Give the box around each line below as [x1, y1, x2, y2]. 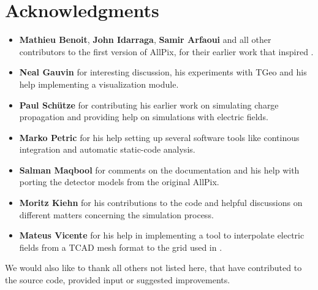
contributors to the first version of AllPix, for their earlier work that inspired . [19, 45, 314, 58]
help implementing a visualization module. [19, 77, 179, 90]
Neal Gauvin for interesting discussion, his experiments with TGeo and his [19, 66, 307, 78]
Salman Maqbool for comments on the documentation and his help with [19, 163, 300, 176]
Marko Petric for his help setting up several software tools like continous [19, 131, 300, 143]
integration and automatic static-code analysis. [19, 143, 195, 156]
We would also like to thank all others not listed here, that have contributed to [5, 261, 302, 274]
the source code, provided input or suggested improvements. [5, 273, 230, 286]
